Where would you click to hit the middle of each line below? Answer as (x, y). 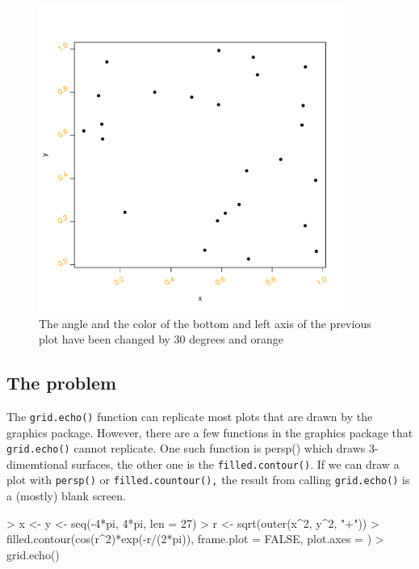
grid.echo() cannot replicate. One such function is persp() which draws (186, 448)
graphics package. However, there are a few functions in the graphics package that (210, 432)
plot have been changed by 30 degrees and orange (161, 339)
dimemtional (37, 464)
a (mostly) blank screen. (66, 496)
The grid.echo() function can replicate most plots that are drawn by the (190, 416)
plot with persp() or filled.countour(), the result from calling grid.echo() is (208, 480)
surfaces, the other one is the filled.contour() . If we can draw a (235, 464)
